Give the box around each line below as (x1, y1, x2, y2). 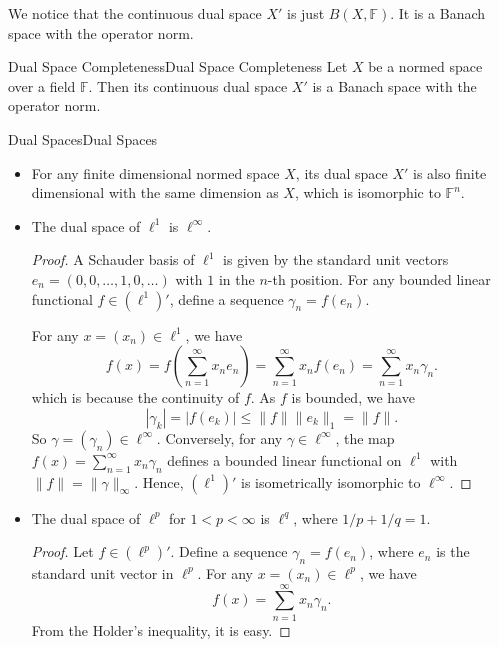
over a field (8, 75, 76, 96)
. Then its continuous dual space (88, 75, 288, 96)
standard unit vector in (31, 562, 174, 583)
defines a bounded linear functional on (167, 449, 402, 470)
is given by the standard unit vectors (223, 249, 449, 270)
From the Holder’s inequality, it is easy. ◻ (31, 619, 291, 640)
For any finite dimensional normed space (31, 162, 280, 183)
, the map (335, 427, 395, 448)
